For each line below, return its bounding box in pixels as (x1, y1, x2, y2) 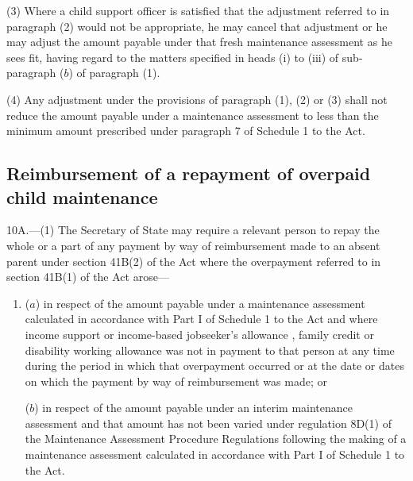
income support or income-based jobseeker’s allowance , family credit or (25, 325, 374, 342)
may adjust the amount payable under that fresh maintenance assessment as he (6, 33, 392, 50)
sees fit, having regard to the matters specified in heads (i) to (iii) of (6, 48, 339, 65)
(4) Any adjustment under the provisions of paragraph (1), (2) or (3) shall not (6, 90, 388, 107)
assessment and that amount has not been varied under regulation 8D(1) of (25, 414, 392, 431)
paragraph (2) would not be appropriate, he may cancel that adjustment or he (6, 17, 388, 34)
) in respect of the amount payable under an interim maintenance (34, 399, 353, 416)
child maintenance (6, 184, 158, 209)
